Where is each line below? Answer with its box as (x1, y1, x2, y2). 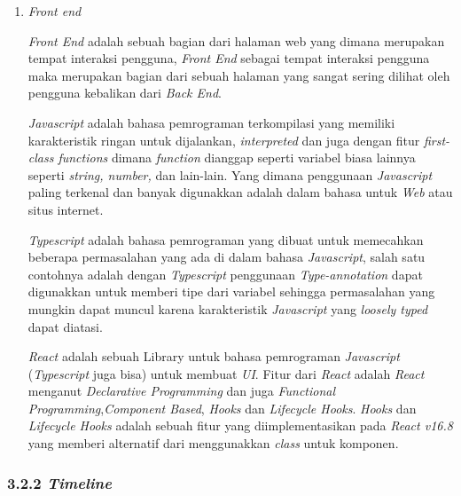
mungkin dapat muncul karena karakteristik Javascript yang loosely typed (27, 299, 428, 318)
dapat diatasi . (27, 317, 103, 335)
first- (423, 130, 450, 149)
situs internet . (27, 200, 104, 218)
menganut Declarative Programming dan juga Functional (27, 382, 336, 400)
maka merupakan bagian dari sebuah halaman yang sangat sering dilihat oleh (27, 66, 450, 84)
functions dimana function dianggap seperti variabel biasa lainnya (58, 148, 416, 167)
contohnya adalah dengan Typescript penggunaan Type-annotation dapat (27, 264, 423, 283)
